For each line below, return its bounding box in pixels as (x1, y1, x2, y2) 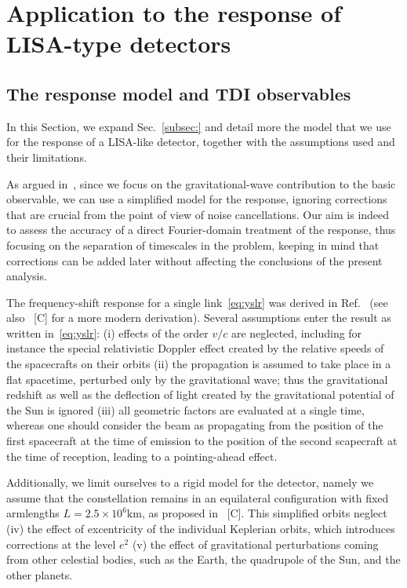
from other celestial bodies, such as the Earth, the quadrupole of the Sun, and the (6, 551, 401, 568)
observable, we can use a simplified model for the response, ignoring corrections (6, 191, 387, 207)
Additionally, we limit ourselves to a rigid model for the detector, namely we (6, 474, 374, 491)
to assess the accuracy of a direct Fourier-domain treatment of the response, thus (6, 221, 396, 238)
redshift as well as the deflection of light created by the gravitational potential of (6, 386, 394, 403)
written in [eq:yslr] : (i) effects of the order (6, 324, 209, 341)
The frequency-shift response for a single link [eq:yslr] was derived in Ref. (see (6, 294, 388, 310)
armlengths (6, 505, 60, 521)
